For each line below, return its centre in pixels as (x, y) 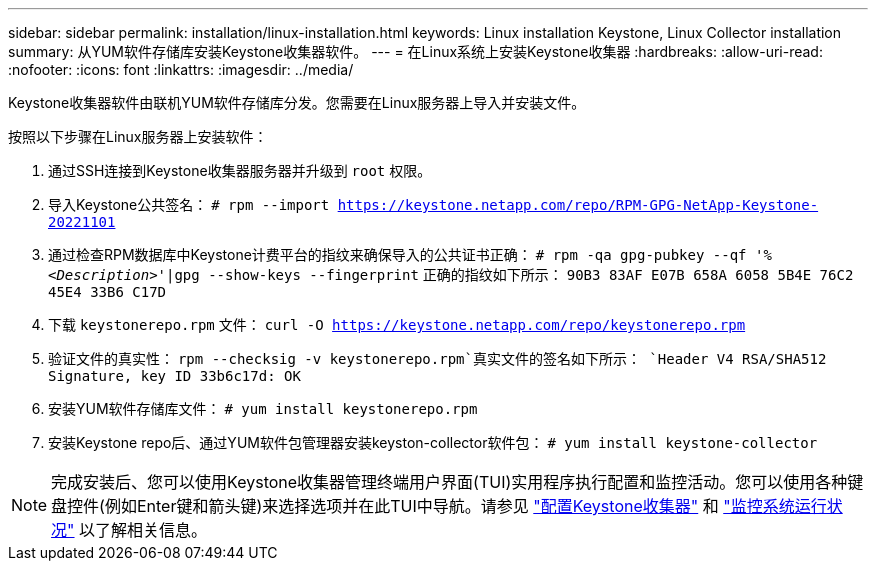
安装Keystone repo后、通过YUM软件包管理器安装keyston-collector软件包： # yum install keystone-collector (433, 442)
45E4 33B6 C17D (107, 292)
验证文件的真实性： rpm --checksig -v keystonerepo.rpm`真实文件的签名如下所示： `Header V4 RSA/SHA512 (437, 358)
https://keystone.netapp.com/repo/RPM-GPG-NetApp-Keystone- (578, 205)
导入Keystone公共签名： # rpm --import (189, 204)
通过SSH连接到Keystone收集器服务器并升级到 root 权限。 (240, 170)
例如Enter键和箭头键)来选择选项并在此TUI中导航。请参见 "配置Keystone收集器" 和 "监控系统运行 (465, 506)
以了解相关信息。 (143, 530)
